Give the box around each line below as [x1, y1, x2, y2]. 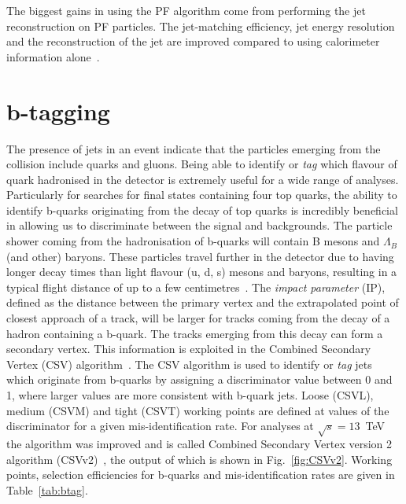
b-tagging [6, 94, 110, 127]
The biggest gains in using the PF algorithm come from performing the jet [6, 2, 366, 18]
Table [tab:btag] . [6, 481, 88, 498]
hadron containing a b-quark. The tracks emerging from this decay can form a [6, 325, 383, 341]
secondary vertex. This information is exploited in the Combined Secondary [6, 340, 371, 357]
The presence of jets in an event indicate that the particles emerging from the [6, 140, 381, 156]
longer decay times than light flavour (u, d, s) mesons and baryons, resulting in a [6, 263, 397, 280]
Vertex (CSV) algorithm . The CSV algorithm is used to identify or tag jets [6, 355, 372, 372]
